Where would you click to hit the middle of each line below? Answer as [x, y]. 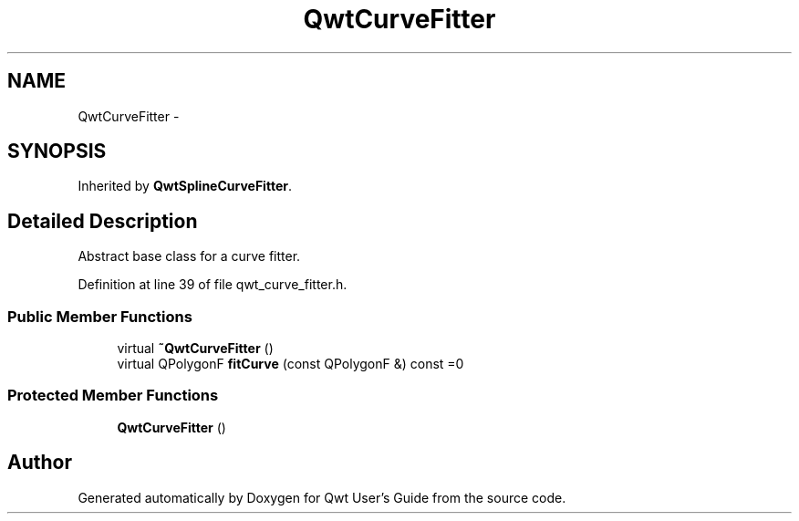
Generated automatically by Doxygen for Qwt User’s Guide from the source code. [322, 497]
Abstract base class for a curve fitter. [189, 256]
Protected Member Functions [113, 396]
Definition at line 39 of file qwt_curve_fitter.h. [213, 285]
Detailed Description [103, 221]
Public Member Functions [100, 316]
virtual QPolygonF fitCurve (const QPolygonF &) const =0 [291, 364]
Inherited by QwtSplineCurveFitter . [185, 186]
